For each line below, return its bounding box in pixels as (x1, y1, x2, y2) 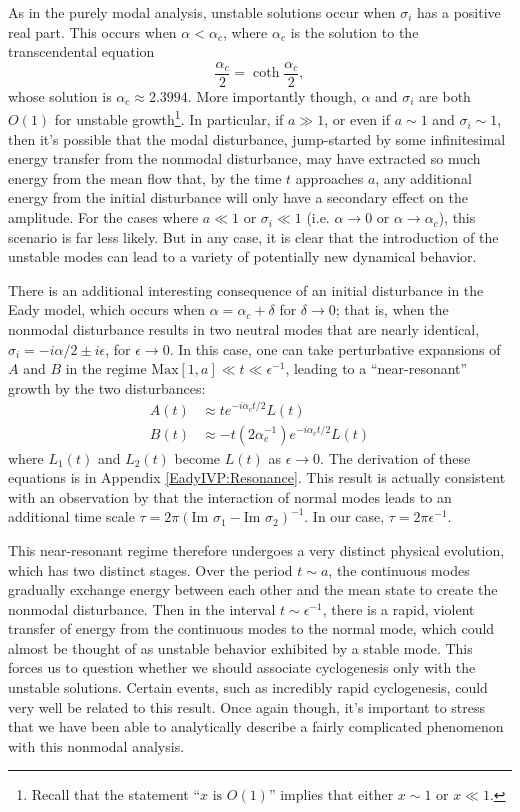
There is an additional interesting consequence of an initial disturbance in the (8, 279, 484, 300)
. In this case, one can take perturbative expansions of (169, 338, 501, 359)
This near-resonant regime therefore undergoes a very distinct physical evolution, (8, 539, 505, 560)
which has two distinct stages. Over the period (8, 559, 293, 580)
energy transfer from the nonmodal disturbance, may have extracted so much (8, 148, 481, 169)
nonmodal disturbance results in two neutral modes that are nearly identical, (8, 319, 480, 340)
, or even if (324, 109, 390, 130)
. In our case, (304, 506, 385, 527)
